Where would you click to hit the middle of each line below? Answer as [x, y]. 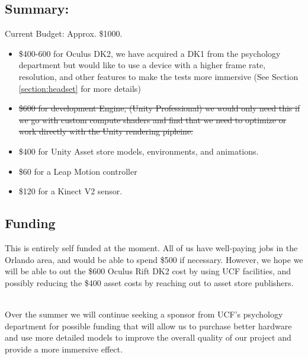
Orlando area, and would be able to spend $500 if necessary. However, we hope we [154, 259]
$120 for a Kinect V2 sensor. [70, 191]
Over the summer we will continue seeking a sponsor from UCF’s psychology [144, 314]
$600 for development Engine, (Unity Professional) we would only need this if [159, 108]
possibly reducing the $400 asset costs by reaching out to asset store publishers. [149, 282]
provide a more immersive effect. [64, 349]
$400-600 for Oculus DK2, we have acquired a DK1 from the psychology [150, 53]
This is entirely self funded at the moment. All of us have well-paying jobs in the [151, 247]
